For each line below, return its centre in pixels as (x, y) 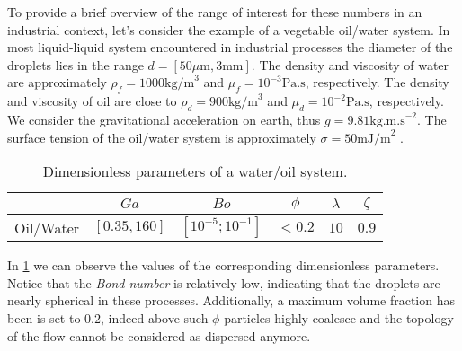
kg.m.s (387, 121)
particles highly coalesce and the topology (339, 317)
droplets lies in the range (76, 64)
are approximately (57, 82)
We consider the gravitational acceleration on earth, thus (164, 119)
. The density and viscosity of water (350, 64)
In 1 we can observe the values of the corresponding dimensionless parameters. (223, 265)
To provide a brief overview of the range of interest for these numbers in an (215, 12)
